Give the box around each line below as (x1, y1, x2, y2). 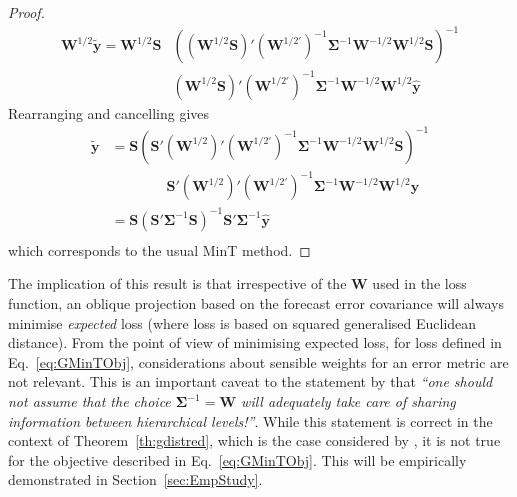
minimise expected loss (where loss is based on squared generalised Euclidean (8, 312, 477, 333)
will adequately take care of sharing (241, 391, 456, 412)
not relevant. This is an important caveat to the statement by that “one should (8, 371, 493, 392)
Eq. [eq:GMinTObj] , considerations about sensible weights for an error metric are (8, 351, 509, 372)
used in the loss (372, 273, 467, 294)
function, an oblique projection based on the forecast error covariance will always (8, 293, 504, 314)
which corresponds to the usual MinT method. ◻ (8, 239, 311, 260)
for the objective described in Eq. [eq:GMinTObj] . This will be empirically (8, 449, 467, 470)
